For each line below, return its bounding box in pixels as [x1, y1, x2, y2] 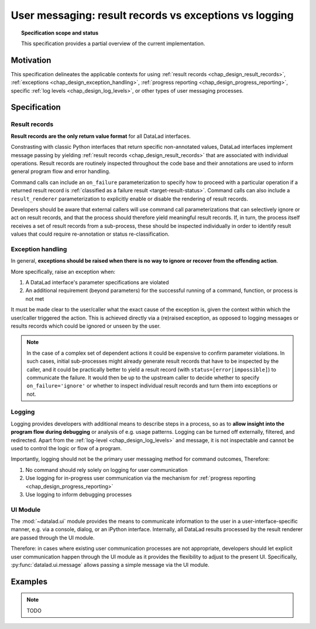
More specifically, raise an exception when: [11, 268, 116, 275]
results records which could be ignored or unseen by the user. [11, 322, 161, 329]
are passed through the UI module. [11, 534, 95, 541]
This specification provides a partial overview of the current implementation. [21, 40, 205, 47]
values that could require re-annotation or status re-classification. [11, 230, 170, 237]
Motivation [11, 55, 51, 65]
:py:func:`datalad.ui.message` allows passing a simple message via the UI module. [11, 562, 210, 569]
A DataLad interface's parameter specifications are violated [25, 279, 169, 285]
